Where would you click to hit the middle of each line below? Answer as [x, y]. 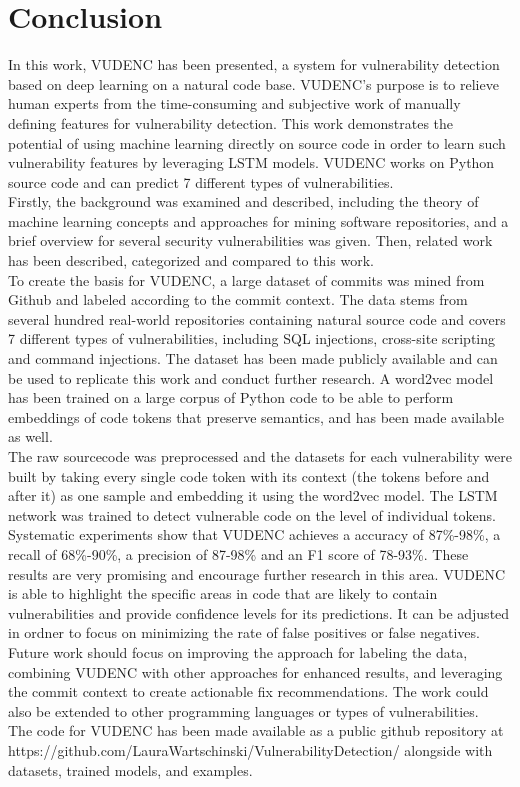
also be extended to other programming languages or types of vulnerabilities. [243, 710]
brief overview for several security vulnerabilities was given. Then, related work [250, 240]
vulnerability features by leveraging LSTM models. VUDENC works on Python [251, 162]
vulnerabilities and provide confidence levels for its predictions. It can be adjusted [259, 612]
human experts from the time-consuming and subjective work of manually [234, 103]
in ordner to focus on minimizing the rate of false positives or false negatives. [244, 632]
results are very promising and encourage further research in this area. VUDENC [256, 573]
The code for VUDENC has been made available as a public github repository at [256, 730]
